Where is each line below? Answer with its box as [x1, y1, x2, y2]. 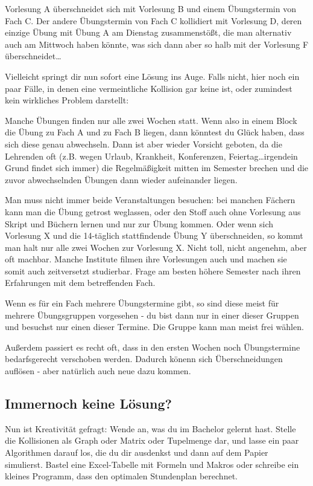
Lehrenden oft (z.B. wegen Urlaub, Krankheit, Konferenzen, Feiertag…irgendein [5, 149, 298, 162]
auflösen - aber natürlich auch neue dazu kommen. [5, 364, 191, 377]
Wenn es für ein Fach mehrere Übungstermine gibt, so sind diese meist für [5, 297, 279, 309]
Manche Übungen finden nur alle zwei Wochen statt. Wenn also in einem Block [5, 114, 297, 126]
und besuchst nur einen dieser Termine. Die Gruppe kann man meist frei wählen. [5, 320, 304, 333]
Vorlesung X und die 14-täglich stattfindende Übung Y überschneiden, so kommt [5, 229, 303, 242]
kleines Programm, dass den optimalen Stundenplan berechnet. [5, 470, 238, 482]
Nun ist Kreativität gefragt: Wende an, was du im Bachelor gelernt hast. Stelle [5, 422, 296, 435]
